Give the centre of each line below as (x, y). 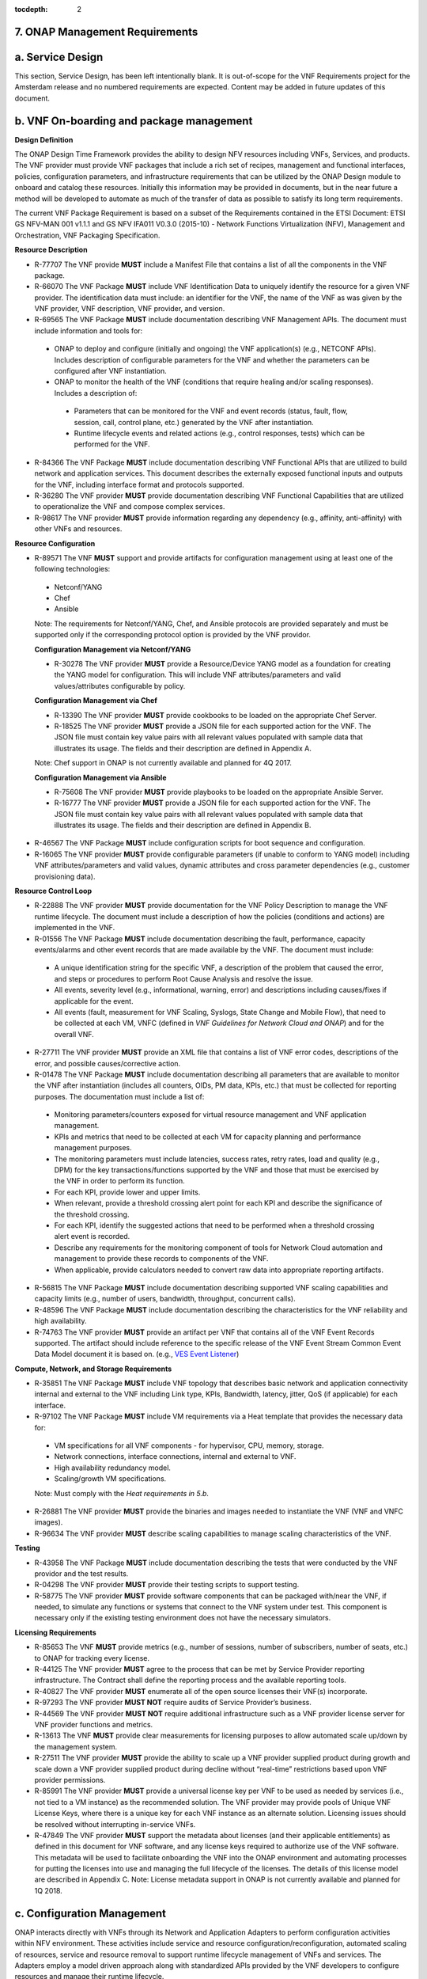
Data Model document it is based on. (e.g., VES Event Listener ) (137, 1354)
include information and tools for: (89, 330)
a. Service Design (59, 57)
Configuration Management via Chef (96, 701)
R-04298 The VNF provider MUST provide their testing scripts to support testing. (167, 1585)
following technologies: (72, 569)
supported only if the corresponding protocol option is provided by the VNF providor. (173, 635)
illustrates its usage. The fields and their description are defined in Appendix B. (183, 825)
